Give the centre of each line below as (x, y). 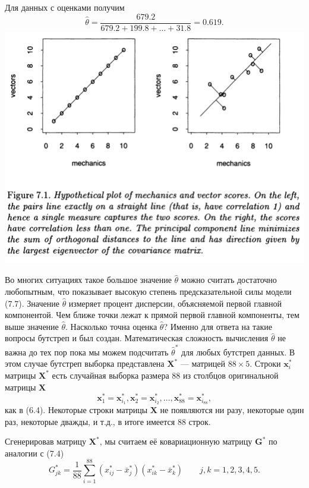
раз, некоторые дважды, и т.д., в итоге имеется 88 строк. (108, 421)
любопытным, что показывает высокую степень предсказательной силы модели (148, 292)
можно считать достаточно (229, 280)
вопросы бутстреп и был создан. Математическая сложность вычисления (137, 338)
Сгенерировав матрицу (46, 441)
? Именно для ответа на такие (218, 326)
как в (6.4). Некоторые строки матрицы (76, 410)
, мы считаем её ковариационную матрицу (176, 441)
